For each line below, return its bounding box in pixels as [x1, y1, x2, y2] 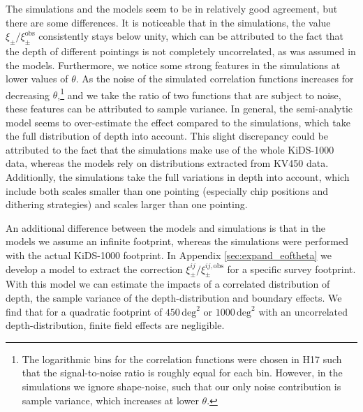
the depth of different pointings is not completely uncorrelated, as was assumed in [6, 43, 356, 58]
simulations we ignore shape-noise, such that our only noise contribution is [22, 378, 341, 393]
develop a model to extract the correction [6, 261, 183, 276]
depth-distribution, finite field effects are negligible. [6, 318, 225, 332]
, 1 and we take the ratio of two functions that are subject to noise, [57, 85, 341, 102]
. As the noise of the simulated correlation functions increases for [75, 71, 354, 86]
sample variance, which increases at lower [22, 392, 199, 407]
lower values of [6, 71, 68, 86]
